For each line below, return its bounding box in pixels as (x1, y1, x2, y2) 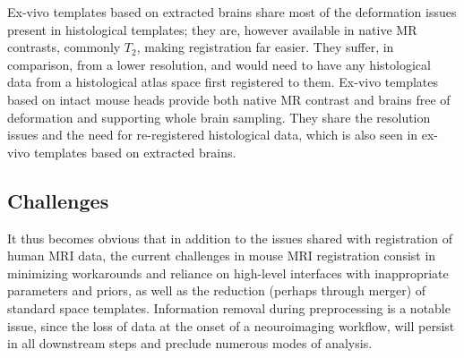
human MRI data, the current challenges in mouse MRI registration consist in (7, 246, 436, 265)
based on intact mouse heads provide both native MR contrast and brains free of (7, 89, 451, 108)
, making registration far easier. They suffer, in (136, 38, 394, 56)
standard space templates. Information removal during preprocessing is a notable (7, 298, 451, 317)
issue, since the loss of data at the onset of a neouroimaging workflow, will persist (7, 316, 455, 335)
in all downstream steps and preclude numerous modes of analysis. (7, 334, 373, 353)
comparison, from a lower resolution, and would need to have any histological (7, 55, 431, 73)
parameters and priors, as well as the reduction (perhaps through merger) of (7, 281, 426, 300)
